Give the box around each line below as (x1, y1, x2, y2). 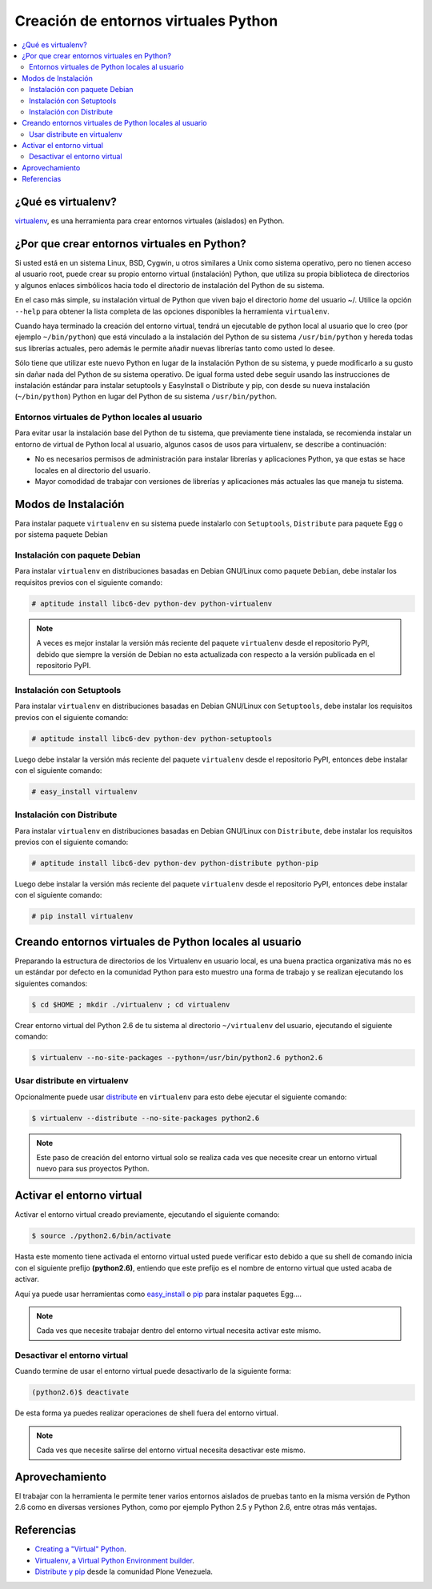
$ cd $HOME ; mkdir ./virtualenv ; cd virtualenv (31, 1000, 230, 1009)
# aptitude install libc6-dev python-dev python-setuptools (31, 734, 273, 743)
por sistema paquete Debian (14, 530, 108, 539)
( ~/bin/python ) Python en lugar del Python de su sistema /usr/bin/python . (14, 392, 278, 402)
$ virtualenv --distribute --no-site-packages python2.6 (31, 1113, 260, 1123)
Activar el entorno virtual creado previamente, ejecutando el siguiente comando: (14, 1210, 280, 1219)
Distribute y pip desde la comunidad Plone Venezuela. (34, 1567, 214, 1576)
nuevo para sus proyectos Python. (36, 1164, 150, 1174)
